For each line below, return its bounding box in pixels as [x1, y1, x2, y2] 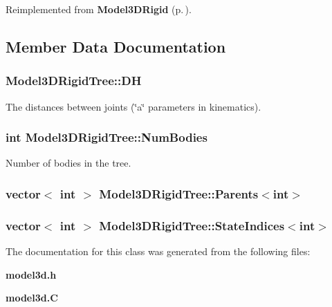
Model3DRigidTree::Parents [99, 185, 259, 202]
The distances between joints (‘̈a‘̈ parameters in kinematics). [6, 99, 261, 113]
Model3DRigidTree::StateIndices [99, 216, 285, 234]
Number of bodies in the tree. [6, 156, 131, 170]
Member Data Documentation [6, 35, 226, 57]
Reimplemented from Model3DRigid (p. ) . [6, 2, 192, 16]
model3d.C [6, 290, 58, 305]
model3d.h [6, 267, 57, 281]
